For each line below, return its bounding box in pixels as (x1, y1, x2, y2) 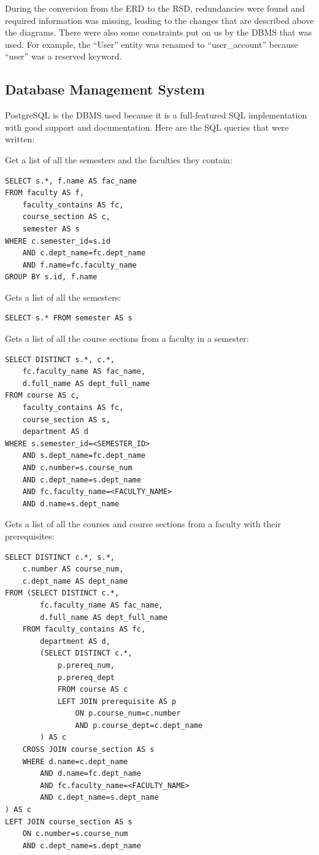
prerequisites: (5, 529, 55, 542)
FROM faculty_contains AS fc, (22, 625, 146, 634)
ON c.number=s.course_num (22, 829, 128, 838)
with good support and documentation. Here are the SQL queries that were (5, 120, 289, 133)
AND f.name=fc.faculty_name (22, 260, 137, 269)
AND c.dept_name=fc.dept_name (22, 249, 146, 258)
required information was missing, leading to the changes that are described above (5, 14, 314, 26)
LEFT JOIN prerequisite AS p (57, 697, 177, 706)
